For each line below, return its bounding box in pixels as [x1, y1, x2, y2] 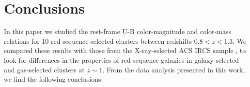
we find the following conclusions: [4, 74, 103, 84]
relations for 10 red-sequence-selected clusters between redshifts [4, 35, 192, 46]
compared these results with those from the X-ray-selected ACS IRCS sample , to [4, 45, 246, 55]
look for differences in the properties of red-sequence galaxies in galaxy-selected [4, 54, 239, 65]
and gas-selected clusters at [4, 64, 85, 74]
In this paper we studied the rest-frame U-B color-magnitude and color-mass [4, 26, 231, 36]
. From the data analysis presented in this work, [102, 64, 245, 74]
